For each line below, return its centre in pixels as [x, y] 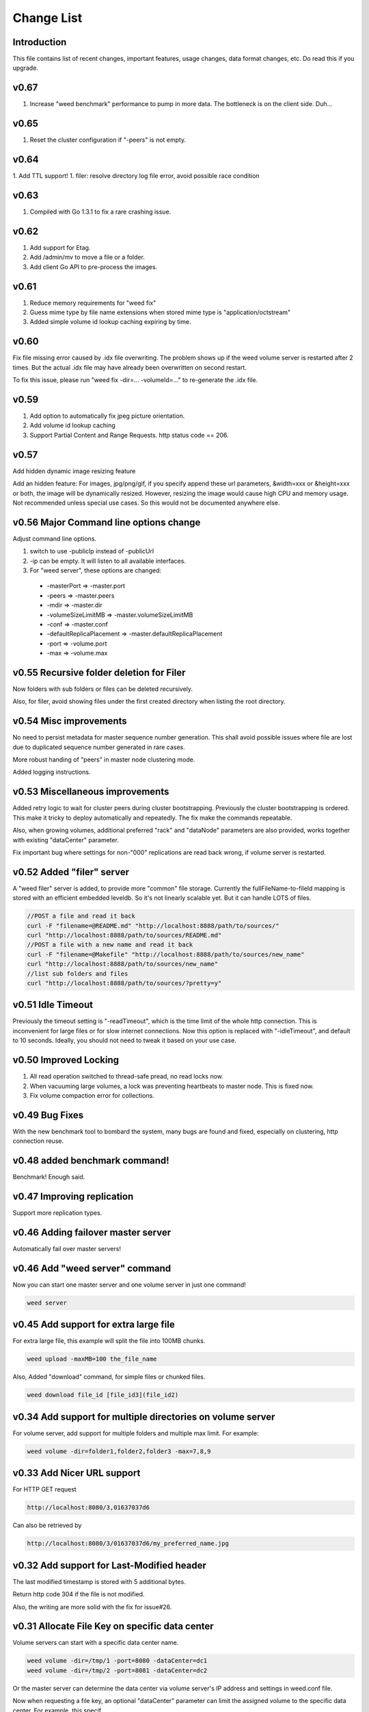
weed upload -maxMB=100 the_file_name [92, 1359]
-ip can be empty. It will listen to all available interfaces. [108, 561]
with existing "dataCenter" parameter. [66, 840]
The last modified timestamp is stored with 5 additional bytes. [99, 1581]
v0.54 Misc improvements [70, 721]
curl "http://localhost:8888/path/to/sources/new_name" [123, 964]
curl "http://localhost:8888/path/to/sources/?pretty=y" [124, 983]
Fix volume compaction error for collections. [92, 1095]
